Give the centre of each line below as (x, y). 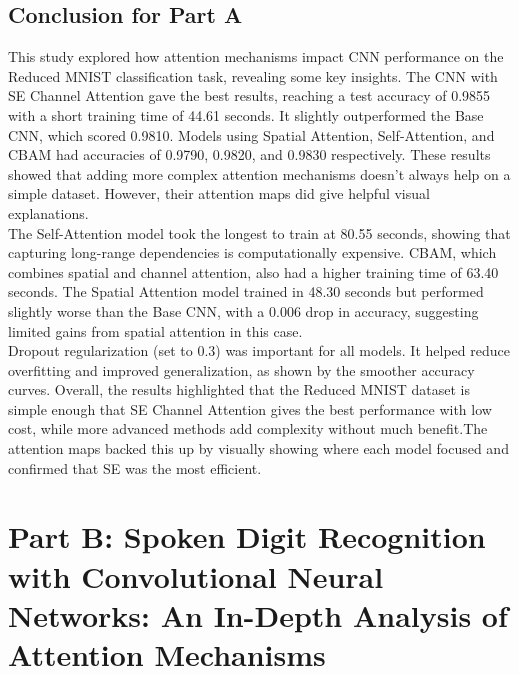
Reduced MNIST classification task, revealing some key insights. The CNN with (253, 75)
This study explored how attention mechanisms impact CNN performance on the (256, 56)
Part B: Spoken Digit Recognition (247, 536)
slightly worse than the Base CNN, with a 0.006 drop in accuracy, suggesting (243, 310)
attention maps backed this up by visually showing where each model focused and (258, 448)
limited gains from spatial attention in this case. (155, 330)
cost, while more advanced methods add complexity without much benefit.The (248, 428)
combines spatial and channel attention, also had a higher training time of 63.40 (253, 271)
